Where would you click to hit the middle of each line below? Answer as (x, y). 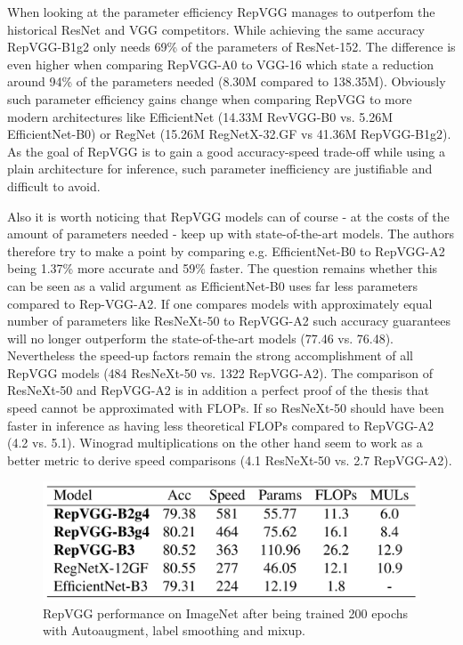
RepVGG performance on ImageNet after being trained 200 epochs (226, 613)
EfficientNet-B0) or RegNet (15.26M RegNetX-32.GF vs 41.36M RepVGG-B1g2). (229, 134)
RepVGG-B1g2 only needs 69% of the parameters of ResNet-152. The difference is (231, 47)
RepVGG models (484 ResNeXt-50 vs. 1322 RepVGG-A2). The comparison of (220, 372)
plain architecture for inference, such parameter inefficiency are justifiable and (220, 169)
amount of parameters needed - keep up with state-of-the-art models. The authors (231, 234)
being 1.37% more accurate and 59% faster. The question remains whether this (223, 268)
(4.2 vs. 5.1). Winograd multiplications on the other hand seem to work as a (215, 443)
